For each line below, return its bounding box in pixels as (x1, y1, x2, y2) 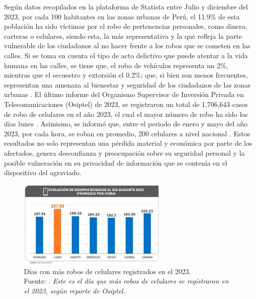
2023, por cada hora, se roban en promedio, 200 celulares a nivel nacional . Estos (4, 128, 250, 138)
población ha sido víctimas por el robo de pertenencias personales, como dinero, (4, 21, 248, 31)
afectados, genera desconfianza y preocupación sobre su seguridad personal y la (4, 147, 245, 158)
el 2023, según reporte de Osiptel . (24, 285, 125, 296)
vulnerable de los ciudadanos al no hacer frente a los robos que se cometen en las (4, 40, 251, 51)
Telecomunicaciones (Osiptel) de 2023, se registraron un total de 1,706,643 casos (4, 99, 248, 109)
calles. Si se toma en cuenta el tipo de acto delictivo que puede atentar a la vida (4, 50, 248, 60)
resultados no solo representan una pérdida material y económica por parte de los (4, 138, 253, 148)
